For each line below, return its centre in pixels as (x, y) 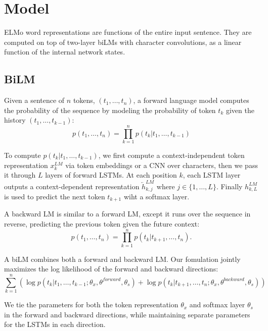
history (15, 120)
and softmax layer (217, 305)
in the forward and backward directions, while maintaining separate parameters (127, 314)
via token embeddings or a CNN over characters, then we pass (162, 165)
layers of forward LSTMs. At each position (111, 175)
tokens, (84, 100)
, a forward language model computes (191, 100)
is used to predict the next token (55, 196)
